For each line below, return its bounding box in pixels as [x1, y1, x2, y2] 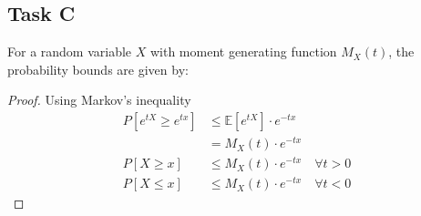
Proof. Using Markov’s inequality [7, 90, 191, 109]
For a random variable [7, 42, 132, 61]
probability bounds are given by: [7, 59, 189, 78]
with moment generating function [149, 42, 337, 61]
